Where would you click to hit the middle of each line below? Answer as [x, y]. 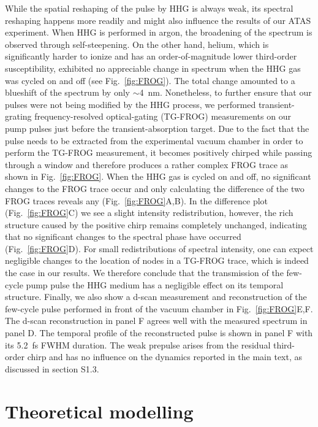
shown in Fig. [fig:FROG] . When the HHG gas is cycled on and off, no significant [158, 176]
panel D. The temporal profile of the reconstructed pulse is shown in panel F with [159, 333]
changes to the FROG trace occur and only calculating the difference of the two [155, 188]
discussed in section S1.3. [52, 368]
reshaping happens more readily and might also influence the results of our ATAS [158, 20]
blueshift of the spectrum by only [67, 92]
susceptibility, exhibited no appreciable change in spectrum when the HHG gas [153, 68]
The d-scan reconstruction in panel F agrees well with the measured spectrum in [156, 321]
